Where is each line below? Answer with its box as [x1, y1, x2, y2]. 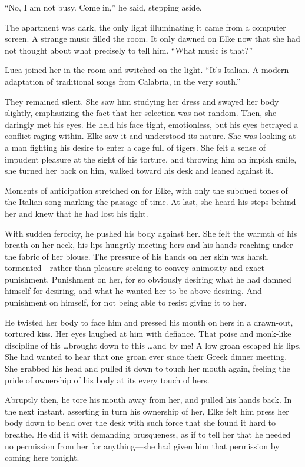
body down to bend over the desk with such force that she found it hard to [5, 416, 276, 429]
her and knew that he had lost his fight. [5, 207, 148, 219]
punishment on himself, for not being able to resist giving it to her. [5, 296, 247, 309]
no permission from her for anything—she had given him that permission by [5, 439, 280, 452]
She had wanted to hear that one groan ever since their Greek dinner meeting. [5, 350, 287, 363]
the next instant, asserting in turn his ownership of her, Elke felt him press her [5, 405, 289, 417]
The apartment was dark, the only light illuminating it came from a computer [5, 21, 286, 33]
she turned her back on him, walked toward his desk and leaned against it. [5, 164, 274, 177]
